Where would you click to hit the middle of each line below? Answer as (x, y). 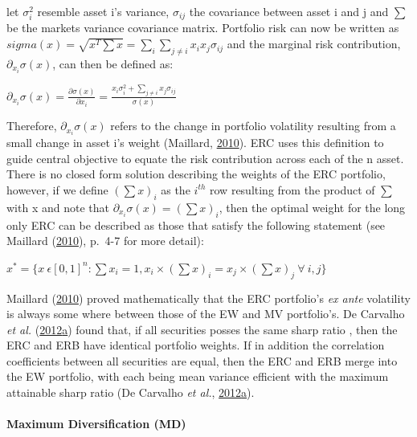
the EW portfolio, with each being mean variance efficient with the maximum (198, 376)
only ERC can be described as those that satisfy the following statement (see (196, 225)
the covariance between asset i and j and (289, 11)
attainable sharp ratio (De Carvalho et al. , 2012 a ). (131, 392)
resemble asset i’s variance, (103, 11)
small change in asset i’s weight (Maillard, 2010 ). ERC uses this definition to (195, 143)
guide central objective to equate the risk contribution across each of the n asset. (205, 158)
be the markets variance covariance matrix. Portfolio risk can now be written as (203, 28)
